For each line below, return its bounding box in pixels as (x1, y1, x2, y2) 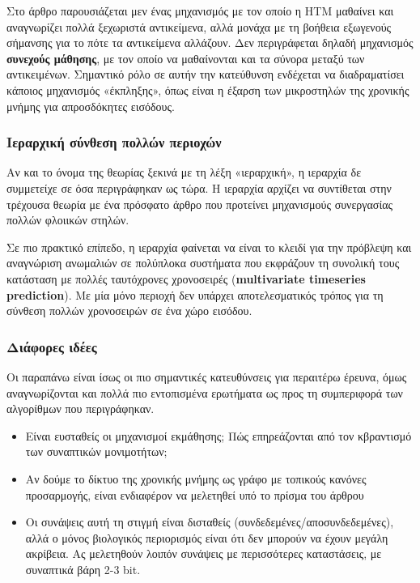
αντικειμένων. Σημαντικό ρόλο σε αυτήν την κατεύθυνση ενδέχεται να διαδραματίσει (6, 66, 405, 83)
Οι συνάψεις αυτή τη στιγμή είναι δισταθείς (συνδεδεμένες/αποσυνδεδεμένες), (25, 513, 394, 530)
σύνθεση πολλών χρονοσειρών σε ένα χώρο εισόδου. (6, 302, 252, 319)
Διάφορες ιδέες (6, 336, 97, 356)
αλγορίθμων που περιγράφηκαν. (6, 400, 155, 417)
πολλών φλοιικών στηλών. (6, 211, 129, 228)
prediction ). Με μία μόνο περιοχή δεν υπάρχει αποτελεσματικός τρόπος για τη (6, 286, 384, 303)
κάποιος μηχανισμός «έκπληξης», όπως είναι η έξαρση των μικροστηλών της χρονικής (6, 81, 409, 98)
